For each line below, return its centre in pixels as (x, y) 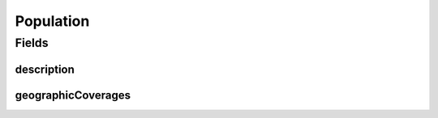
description (45, 69)
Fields (32, 43)
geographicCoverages (73, 95)
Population (52, 21)
